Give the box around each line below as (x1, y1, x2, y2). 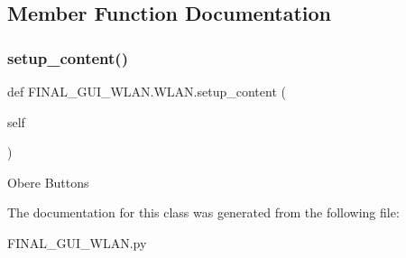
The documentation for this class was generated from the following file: (7, 203, 400, 222)
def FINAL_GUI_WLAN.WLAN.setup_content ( (7, 82, 286, 100)
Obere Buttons (7, 172, 89, 191)
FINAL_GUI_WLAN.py (7, 233, 147, 252)
